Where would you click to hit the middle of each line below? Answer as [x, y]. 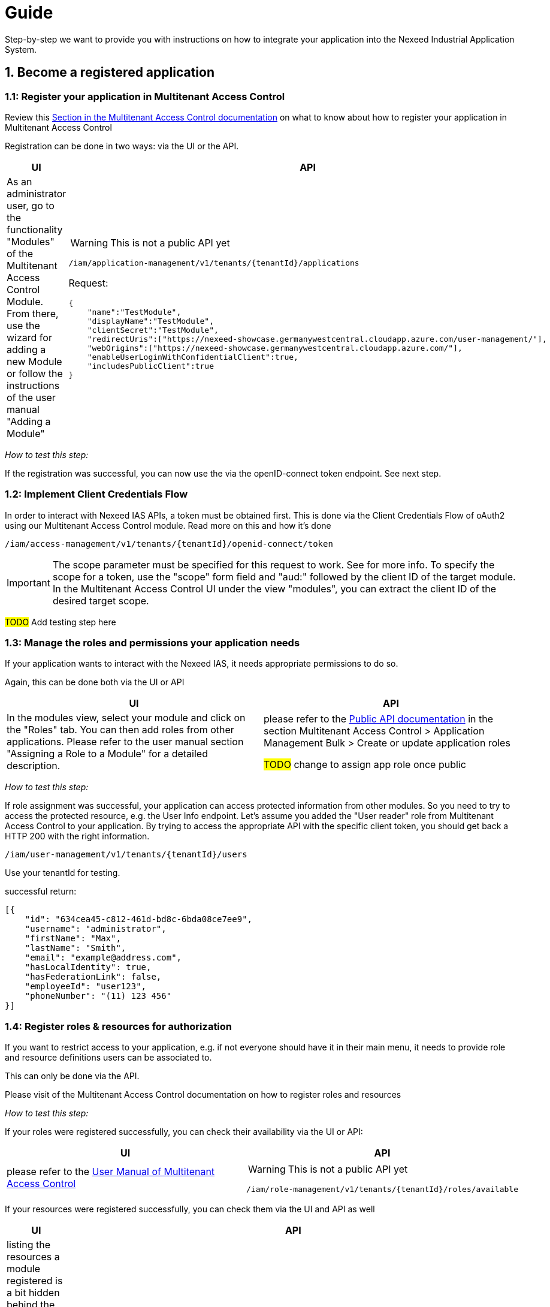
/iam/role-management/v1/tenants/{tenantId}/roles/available [382, 1189]
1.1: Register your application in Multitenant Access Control [145, 96]
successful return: [41, 892]
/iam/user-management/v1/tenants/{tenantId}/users [126, 855]
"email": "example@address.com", [103, 958]
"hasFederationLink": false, [93, 977]
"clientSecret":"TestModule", [153, 330]
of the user [31, 397]
